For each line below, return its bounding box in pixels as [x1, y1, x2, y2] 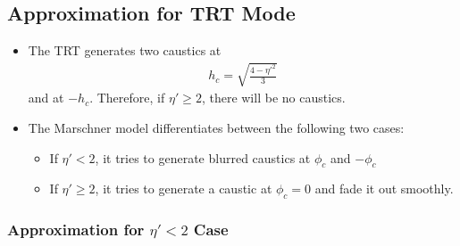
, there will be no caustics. [201, 88, 346, 107]
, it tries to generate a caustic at [95, 179, 272, 198]
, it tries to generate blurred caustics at [95, 148, 311, 167]
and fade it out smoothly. [314, 179, 454, 198]
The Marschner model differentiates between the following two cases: [28, 118, 405, 136]
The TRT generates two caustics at [28, 41, 222, 60]
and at [28, 88, 64, 107]
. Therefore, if [89, 88, 165, 107]
